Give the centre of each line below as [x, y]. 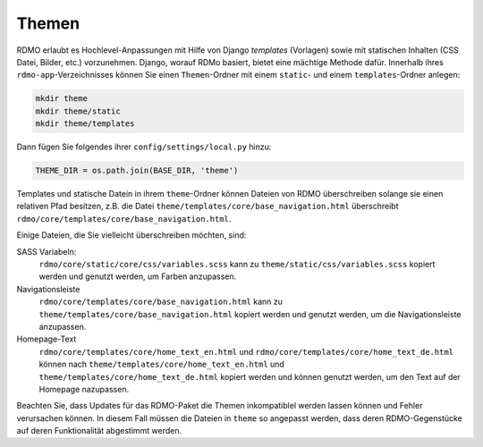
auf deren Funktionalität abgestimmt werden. [99, 431]
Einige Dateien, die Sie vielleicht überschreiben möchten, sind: [131, 235]
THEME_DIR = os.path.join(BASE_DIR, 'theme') [137, 171]
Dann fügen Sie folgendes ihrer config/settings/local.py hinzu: [144, 147]
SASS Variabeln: [47, 251]
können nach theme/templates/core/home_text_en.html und [162, 364]
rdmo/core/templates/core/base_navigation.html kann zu [161, 302]
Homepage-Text [47, 339]
